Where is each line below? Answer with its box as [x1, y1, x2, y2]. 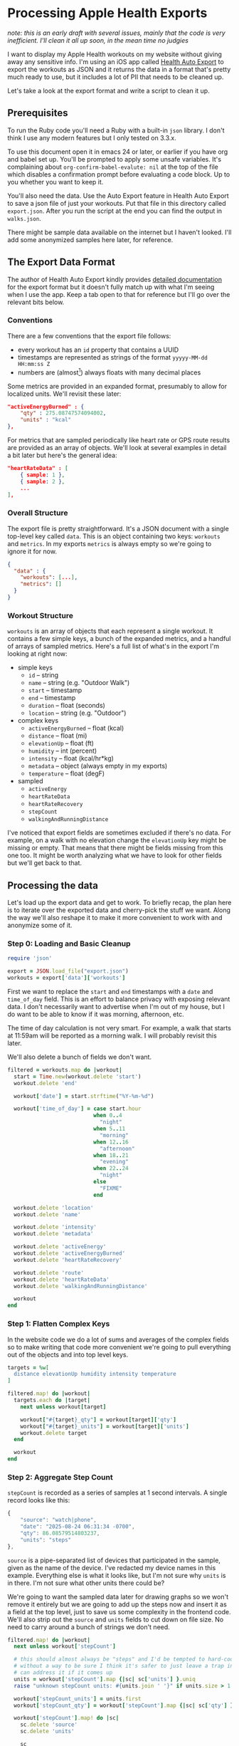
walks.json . [7, 214, 41, 222]
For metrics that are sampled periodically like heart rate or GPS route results [7, 436, 230, 444]
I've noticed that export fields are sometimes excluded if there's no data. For [7, 828, 231, 837]
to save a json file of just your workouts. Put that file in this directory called [7, 199, 226, 207]
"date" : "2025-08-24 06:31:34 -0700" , [20, 1523, 135, 1530]
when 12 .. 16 [93, 1138, 129, 1146]
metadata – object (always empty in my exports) [28, 762, 168, 770]
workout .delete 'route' [14, 1269, 84, 1276]
